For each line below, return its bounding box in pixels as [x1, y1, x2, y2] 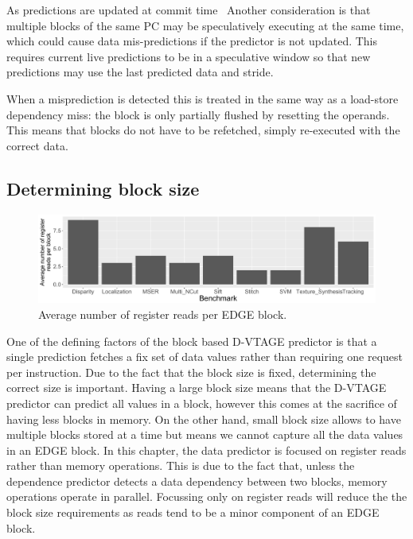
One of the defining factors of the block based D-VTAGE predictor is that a [6, 332, 377, 349]
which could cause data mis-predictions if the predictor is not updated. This [6, 33, 378, 49]
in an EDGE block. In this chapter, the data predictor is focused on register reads [6, 441, 407, 458]
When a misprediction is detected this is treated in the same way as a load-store [6, 90, 399, 107]
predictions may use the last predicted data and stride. [6, 64, 274, 80]
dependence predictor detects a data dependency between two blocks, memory [6, 472, 388, 489]
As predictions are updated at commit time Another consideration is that [6, 2, 371, 17]
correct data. [6, 137, 68, 153]
